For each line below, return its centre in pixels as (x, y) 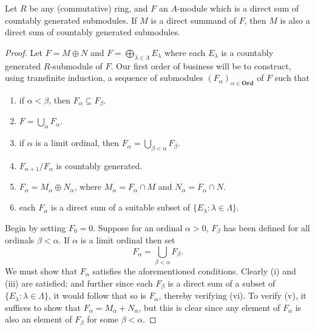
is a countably (247, 52)
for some (103, 319)
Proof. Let (24, 52)
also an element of (39, 319)
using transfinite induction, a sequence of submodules (104, 78)
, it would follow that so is (97, 295)
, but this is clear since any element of (209, 307)
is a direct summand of (194, 20)
